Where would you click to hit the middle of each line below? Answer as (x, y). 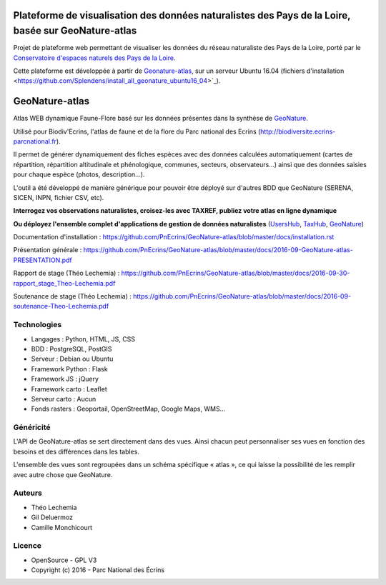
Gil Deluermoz (52, 517)
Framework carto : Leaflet (69, 389)
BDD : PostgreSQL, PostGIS (71, 349)
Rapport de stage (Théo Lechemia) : (66, 273)
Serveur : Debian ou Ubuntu (72, 359)
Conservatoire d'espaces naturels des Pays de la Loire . (94, 58)
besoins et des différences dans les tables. (76, 451)
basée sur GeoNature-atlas (75, 31)
